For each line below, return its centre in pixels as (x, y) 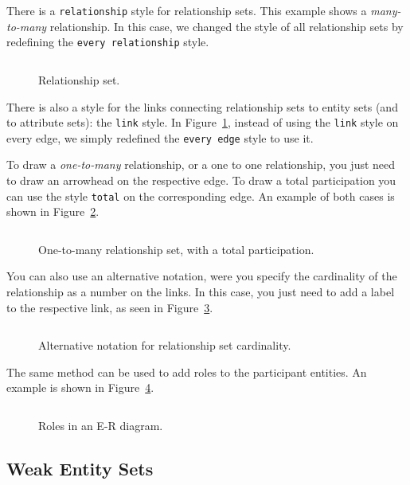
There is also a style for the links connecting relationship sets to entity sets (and (202, 106)
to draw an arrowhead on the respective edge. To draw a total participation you (201, 180)
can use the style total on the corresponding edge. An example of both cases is (201, 196)
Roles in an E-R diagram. (101, 425)
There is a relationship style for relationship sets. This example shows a (187, 10)
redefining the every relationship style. (108, 42)
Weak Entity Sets (80, 468)
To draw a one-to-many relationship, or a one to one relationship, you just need (201, 164)
